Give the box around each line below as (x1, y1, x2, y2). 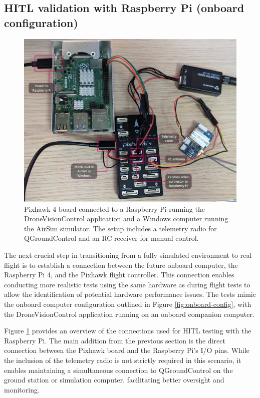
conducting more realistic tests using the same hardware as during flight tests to (4, 279, 250, 289)
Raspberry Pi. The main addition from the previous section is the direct (4, 335, 225, 345)
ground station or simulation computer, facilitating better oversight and (4, 374, 224, 385)
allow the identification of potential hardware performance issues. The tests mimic (4, 289, 256, 299)
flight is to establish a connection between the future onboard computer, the (4, 259, 238, 270)
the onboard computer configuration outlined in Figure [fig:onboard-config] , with (4, 298, 251, 309)
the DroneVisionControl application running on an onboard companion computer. (4, 308, 254, 319)
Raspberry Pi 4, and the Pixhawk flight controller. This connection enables (4, 269, 234, 280)
